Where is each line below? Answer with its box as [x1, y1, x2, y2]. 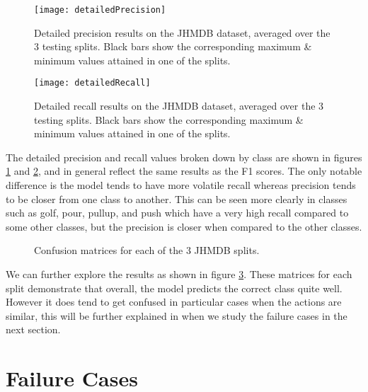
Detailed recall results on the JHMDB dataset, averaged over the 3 [34, 98, 324, 113]
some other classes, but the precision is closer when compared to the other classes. [6, 219, 362, 234]
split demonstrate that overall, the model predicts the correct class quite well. [6, 280, 343, 295]
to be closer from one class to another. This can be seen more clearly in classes [6, 191, 347, 206]
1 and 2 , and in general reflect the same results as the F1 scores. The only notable [6, 163, 362, 178]
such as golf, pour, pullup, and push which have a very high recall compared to [6, 205, 349, 220]
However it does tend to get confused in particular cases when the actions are [6, 294, 342, 309]
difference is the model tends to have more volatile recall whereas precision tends [6, 178, 356, 192]
